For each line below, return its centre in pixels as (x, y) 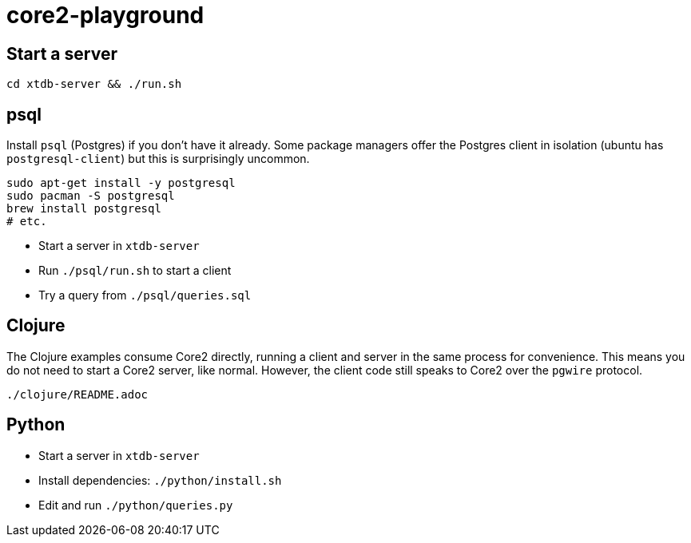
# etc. (27, 222)
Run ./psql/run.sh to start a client (135, 271)
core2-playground (105, 15)
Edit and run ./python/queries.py (136, 505)
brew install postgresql (84, 209)
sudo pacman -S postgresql (91, 196)
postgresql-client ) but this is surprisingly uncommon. (158, 159)
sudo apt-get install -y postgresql (121, 183)
